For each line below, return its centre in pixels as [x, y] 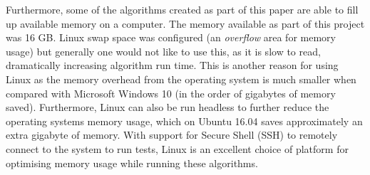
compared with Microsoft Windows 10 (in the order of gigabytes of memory [171, 93]
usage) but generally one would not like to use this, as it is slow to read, [163, 51]
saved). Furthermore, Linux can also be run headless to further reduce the [168, 107]
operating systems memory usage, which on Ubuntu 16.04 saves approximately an [184, 121]
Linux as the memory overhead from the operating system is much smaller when [181, 79]
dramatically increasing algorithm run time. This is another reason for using [172, 65]
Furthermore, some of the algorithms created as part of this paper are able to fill [182, 9]
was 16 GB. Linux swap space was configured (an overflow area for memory [171, 37]
